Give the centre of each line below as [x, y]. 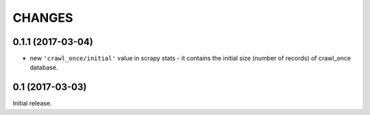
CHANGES [43, 18]
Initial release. [32, 103]
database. [44, 67]
